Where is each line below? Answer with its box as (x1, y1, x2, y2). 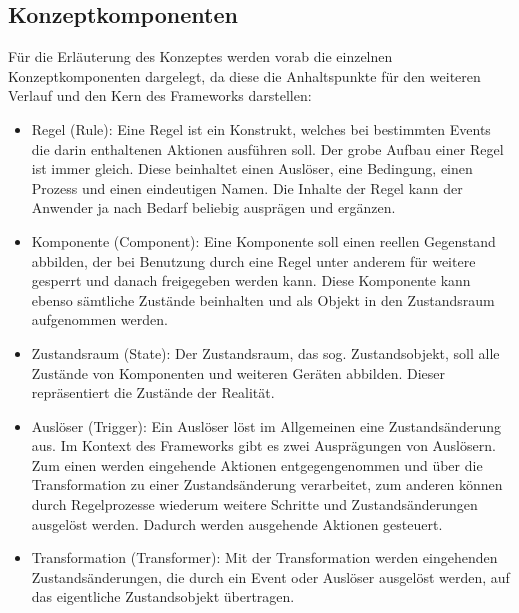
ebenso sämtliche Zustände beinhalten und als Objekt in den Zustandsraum (31, 289, 495, 310)
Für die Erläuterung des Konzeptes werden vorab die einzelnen (8, 46, 393, 67)
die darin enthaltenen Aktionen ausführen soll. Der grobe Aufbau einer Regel (31, 138, 504, 159)
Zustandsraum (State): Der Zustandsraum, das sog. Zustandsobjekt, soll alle (31, 342, 500, 363)
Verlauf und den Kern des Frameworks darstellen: (8, 85, 312, 106)
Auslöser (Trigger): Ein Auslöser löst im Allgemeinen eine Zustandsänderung (31, 415, 501, 436)
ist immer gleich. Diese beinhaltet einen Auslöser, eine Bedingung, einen (31, 158, 473, 179)
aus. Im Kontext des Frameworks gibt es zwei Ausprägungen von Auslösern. (31, 435, 496, 456)
